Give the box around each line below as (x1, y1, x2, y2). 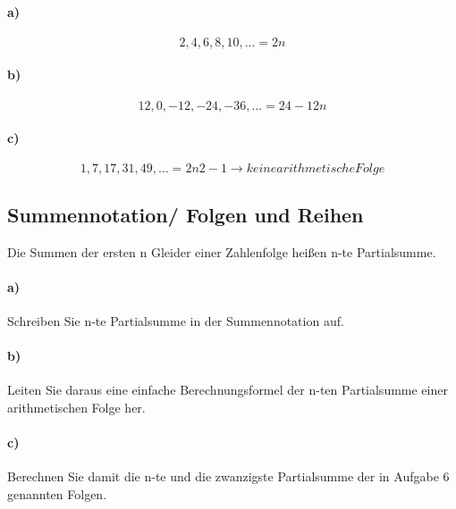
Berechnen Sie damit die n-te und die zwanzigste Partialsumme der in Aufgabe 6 (7, 467, 450, 486)
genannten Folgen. (7, 484, 107, 503)
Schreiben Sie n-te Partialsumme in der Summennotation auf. (7, 311, 344, 330)
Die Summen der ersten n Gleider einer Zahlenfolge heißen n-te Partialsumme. (7, 242, 436, 261)
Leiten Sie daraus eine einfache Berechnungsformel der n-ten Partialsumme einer (7, 380, 448, 399)
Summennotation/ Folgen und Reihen (7, 200, 364, 228)
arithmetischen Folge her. (7, 397, 146, 416)
